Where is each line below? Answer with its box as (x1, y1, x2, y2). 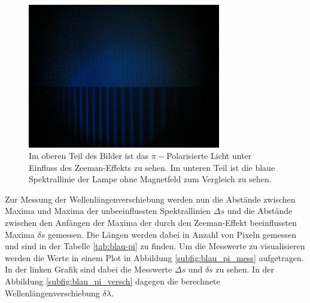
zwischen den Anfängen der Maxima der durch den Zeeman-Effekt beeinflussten (5, 216, 297, 229)
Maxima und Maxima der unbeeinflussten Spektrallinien (5, 204, 211, 217)
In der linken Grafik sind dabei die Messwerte (5, 263, 172, 276)
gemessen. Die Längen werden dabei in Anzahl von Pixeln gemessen (47, 228, 296, 240)
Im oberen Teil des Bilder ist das (29, 149, 149, 162)
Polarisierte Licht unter (166, 149, 252, 162)
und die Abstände (227, 204, 293, 217)
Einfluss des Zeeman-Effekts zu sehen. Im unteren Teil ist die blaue (29, 161, 275, 173)
